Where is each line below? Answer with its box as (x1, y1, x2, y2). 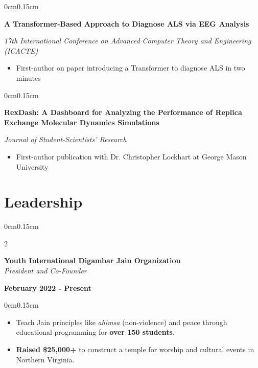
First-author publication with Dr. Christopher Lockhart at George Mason (16, 151, 247, 162)
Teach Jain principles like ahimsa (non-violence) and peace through (16, 316, 227, 327)
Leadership (4, 191, 83, 212)
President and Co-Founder (4, 265, 87, 276)
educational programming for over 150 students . (16, 327, 175, 337)
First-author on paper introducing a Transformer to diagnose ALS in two (16, 62, 245, 73)
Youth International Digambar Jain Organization (4, 255, 181, 266)
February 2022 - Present (4, 282, 91, 293)
